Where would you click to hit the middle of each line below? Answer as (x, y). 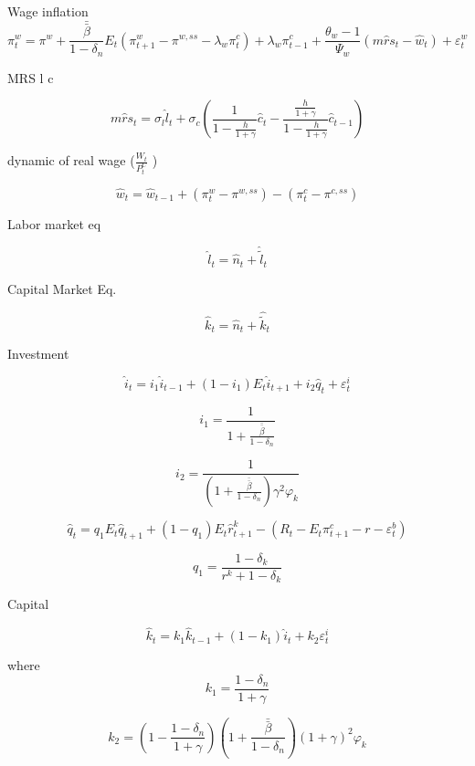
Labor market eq (54, 224)
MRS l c (31, 77)
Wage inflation (48, 11)
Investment (38, 353)
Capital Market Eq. (62, 288)
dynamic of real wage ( (71, 160)
